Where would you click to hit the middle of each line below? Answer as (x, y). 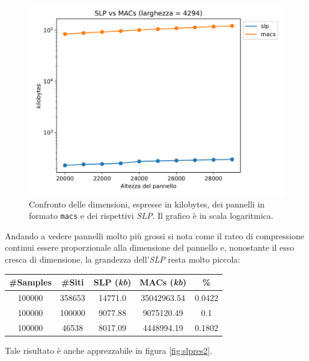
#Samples (30, 282)
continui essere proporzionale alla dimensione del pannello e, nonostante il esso (150, 247)
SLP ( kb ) (112, 282)
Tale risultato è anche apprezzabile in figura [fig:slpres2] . (109, 350)
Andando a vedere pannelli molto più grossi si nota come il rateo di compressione (154, 235)
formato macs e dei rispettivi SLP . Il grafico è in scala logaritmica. (151, 216)
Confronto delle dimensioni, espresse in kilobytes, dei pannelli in (147, 204)
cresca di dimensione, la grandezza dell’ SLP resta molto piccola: (123, 259)
